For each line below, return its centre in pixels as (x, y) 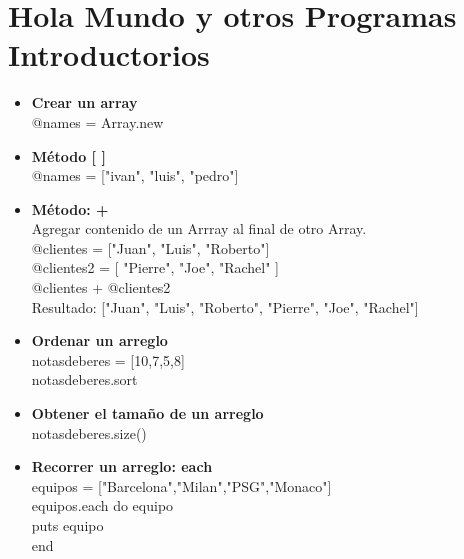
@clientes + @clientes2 (101, 287)
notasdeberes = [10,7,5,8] (108, 359)
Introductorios (109, 54)
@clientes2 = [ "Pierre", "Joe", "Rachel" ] (155, 267)
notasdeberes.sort (84, 379)
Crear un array (84, 102)
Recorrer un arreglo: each (122, 466)
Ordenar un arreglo (99, 340)
